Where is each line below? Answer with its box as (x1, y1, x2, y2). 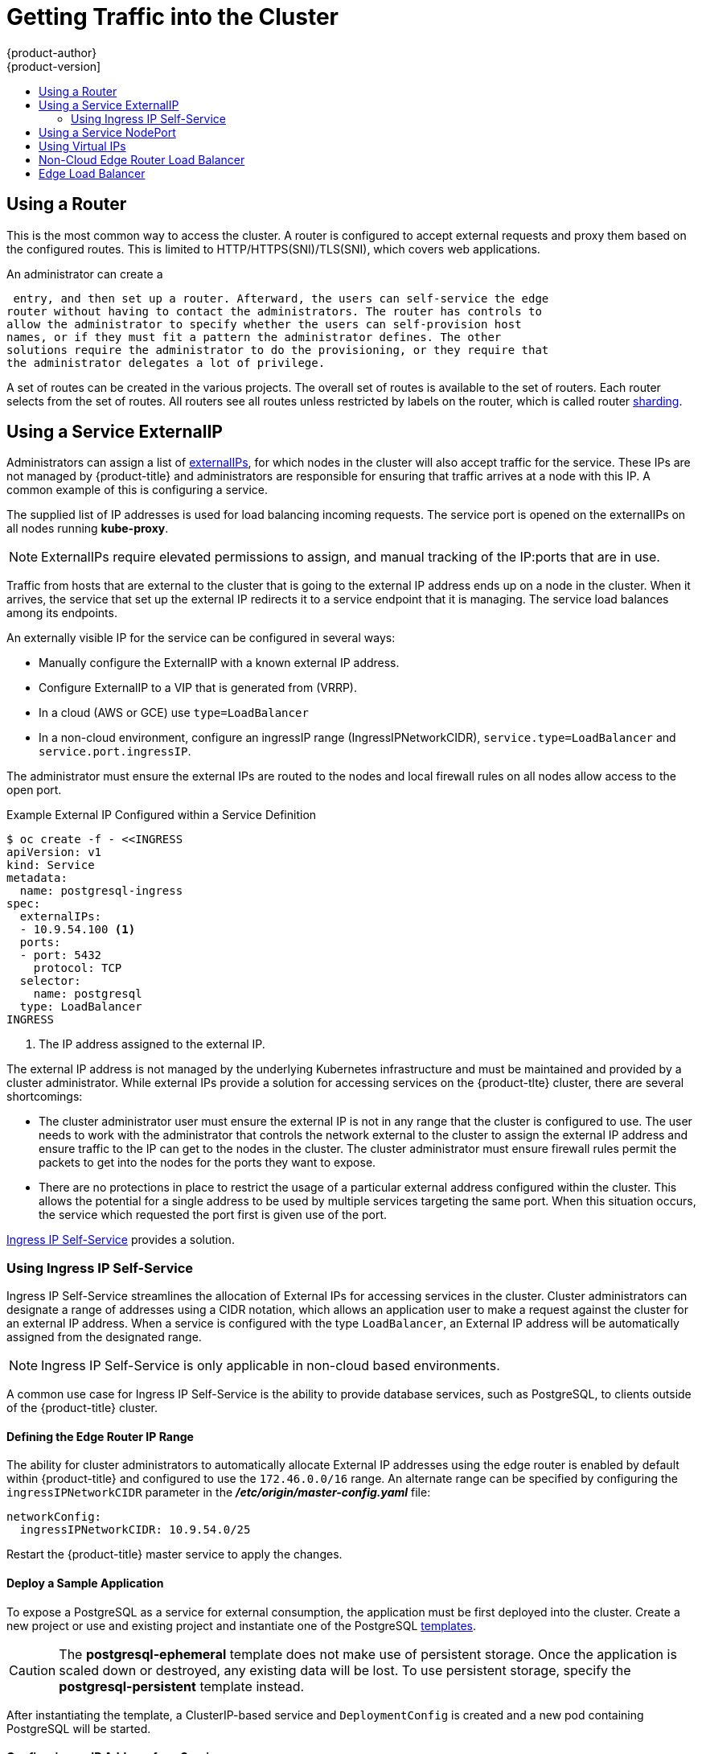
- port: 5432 (19, 949, 102, 962)
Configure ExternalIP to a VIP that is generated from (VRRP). (39, 681, 357, 695)
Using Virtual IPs (39, 138, 126, 153)
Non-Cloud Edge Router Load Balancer (39, 152, 245, 167)
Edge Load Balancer (39, 166, 146, 180)
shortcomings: (6, 1089, 83, 1104)
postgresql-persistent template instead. (59, 1678, 305, 1694)
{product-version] (6, 59, 101, 73)
